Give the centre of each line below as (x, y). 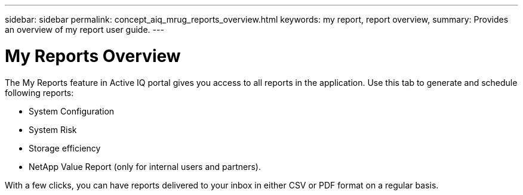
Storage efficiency (65, 148)
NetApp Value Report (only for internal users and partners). (145, 166)
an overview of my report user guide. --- (84, 30)
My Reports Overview (93, 56)
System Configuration (72, 111)
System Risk (53, 129)
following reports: (39, 92)
